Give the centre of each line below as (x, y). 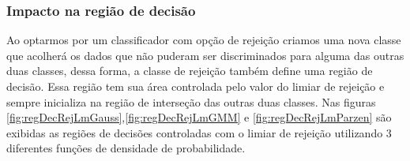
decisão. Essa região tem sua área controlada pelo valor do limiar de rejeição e (196, 86)
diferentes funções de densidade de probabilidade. (126, 148)
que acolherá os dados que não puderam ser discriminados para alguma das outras (205, 55)
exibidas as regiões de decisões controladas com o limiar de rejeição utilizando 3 (199, 132)
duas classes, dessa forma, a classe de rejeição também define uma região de (190, 71)
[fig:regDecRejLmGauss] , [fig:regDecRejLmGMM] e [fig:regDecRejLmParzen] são (199, 117)
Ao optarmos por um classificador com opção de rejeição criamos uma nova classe (204, 40)
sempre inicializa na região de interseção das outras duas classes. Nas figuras (191, 101)
